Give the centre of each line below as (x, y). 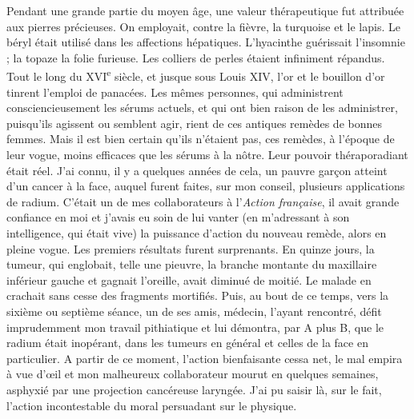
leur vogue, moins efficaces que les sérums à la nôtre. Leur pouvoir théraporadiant (207, 154)
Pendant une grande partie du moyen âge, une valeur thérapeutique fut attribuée (205, 10)
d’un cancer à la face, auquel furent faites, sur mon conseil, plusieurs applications (206, 186)
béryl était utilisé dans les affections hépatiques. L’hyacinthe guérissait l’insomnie (206, 42)
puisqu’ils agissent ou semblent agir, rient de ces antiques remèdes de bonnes (194, 123)
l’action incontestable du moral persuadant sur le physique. (152, 405)
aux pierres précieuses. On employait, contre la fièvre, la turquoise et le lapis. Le (203, 26)
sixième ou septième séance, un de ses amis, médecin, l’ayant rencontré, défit (194, 311)
